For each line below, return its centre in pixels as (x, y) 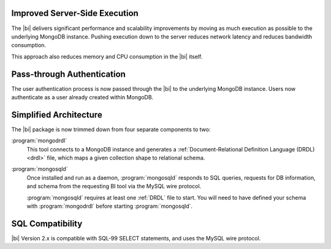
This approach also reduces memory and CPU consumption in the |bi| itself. (107, 56)
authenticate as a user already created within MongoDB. (82, 97)
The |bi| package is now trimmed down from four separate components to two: (111, 129)
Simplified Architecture (57, 114)
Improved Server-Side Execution (75, 13)
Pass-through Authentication (68, 74)
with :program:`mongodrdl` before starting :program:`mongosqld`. (110, 206)
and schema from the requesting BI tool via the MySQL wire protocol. (114, 186)
